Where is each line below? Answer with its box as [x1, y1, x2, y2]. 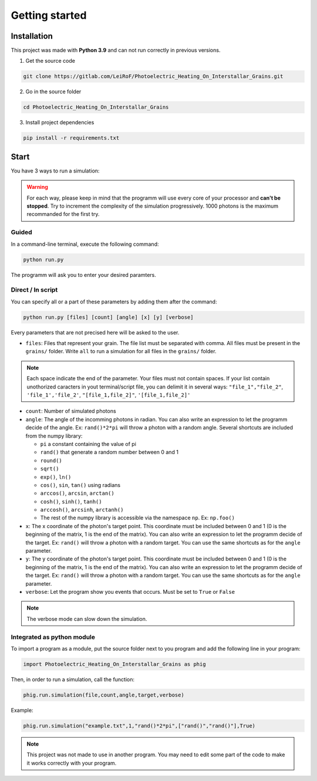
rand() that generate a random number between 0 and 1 [40, 449, 179, 456]
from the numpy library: [25, 432, 83, 439]
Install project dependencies [25, 119, 95, 126]
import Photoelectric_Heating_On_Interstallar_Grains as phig [23, 661, 206, 667]
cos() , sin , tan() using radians [40, 481, 120, 488]
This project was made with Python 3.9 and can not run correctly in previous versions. [11, 47, 221, 54]
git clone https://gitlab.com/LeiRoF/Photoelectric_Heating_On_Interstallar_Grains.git [23, 73, 284, 80]
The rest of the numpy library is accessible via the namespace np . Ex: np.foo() [40, 514, 235, 522]
